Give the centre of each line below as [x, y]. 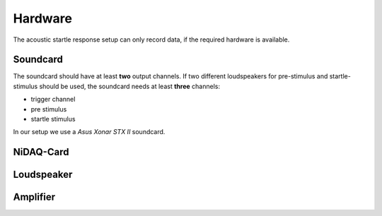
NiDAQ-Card [41, 152]
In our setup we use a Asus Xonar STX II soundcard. [89, 132]
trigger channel [53, 100]
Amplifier [34, 197]
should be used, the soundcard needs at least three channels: [130, 86]
